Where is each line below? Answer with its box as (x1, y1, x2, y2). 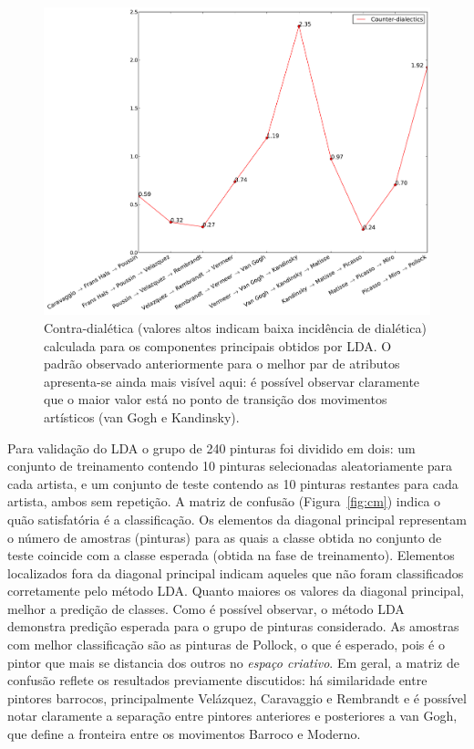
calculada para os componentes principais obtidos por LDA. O (44, 336, 392, 355)
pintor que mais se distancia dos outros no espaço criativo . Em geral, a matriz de (7, 652, 459, 671)
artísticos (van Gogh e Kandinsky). (44, 407, 240, 426)
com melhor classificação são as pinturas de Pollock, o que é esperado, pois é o (7, 635, 445, 654)
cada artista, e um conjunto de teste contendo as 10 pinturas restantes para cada (7, 473, 459, 493)
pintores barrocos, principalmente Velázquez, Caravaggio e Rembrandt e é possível (7, 688, 467, 707)
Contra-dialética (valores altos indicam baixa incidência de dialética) (44, 317, 427, 337)
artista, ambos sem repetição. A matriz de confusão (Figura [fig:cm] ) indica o (7, 492, 441, 511)
